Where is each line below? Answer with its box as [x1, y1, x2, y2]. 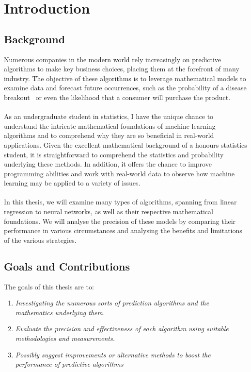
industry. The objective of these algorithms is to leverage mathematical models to [4, 73, 246, 83]
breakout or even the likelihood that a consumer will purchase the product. [4, 92, 231, 102]
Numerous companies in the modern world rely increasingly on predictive [4, 54, 221, 64]
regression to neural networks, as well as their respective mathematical [4, 206, 213, 217]
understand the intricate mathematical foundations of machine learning [4, 120, 216, 131]
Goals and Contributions [4, 258, 130, 273]
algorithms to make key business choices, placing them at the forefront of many [4, 64, 239, 74]
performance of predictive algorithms [15, 359, 124, 369]
